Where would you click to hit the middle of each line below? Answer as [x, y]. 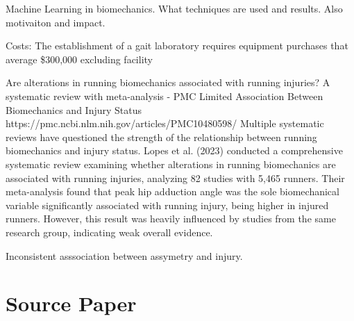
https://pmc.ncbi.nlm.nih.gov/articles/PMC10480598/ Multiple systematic [165, 123]
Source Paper [71, 303]
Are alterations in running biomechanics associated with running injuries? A [168, 82]
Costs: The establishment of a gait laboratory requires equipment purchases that [177, 46]
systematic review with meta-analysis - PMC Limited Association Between [165, 96]
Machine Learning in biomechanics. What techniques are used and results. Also [174, 8]
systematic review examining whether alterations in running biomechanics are [171, 164]
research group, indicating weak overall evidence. [109, 232]
